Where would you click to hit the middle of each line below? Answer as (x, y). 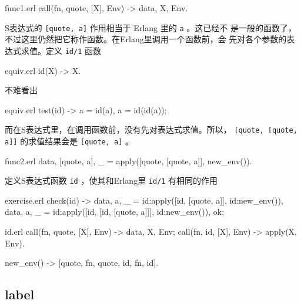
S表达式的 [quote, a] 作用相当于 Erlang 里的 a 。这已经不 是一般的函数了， (150, 27)
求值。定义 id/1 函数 (61, 50)
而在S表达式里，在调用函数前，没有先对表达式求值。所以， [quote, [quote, (151, 129)
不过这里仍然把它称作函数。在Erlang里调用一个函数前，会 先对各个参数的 (146, 39)
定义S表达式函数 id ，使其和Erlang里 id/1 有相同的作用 (111, 180)
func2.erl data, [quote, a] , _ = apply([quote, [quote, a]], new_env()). (128, 161)
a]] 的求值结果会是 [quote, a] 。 (69, 141)
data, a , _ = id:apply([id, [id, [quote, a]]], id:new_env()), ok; (115, 212)
